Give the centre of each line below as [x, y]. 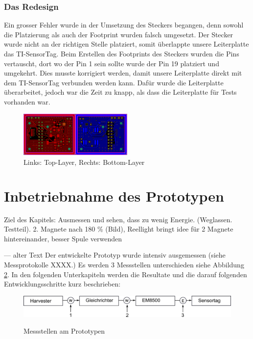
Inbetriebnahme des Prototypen [114, 196]
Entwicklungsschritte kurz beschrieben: [62, 284]
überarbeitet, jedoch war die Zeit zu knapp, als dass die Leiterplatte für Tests [120, 92]
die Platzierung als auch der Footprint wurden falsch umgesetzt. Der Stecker [119, 34]
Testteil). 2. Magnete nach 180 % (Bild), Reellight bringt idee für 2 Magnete [119, 229]
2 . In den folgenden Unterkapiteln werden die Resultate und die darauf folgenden [126, 274]
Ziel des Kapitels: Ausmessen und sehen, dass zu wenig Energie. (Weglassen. [118, 219]
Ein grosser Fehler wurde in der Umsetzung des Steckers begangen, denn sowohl [124, 25]
